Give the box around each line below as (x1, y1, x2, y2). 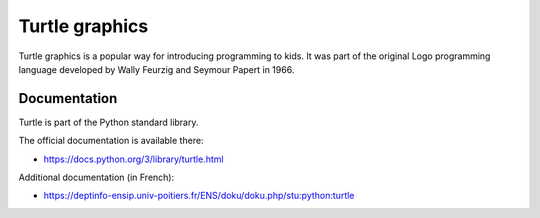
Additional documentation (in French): (18, 171, 175, 184)
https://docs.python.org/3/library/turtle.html (43, 153, 224, 165)
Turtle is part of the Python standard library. (18, 116, 199, 128)
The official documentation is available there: (18, 135, 204, 147)
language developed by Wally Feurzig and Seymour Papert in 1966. (18, 63, 295, 75)
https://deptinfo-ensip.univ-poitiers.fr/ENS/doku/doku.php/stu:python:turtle (43, 190, 355, 202)
